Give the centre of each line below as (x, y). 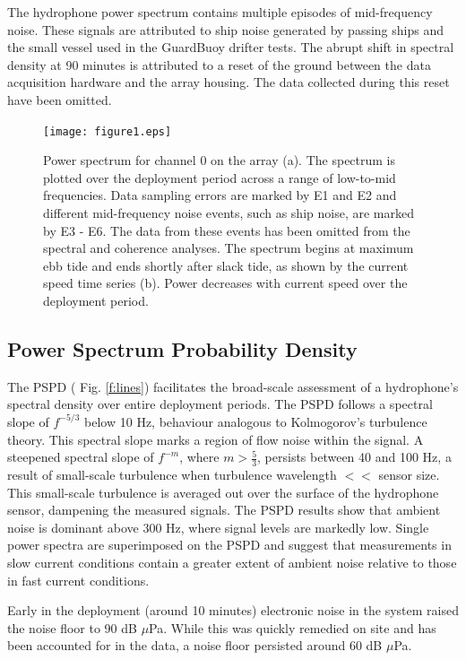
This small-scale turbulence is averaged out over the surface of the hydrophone (223, 492)
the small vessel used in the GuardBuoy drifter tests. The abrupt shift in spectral (231, 47)
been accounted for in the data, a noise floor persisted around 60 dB (195, 645)
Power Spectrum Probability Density (182, 348)
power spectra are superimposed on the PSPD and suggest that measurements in (229, 545)
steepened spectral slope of (81, 457)
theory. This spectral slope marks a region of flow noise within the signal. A (216, 439)
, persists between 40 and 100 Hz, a (354, 457)
